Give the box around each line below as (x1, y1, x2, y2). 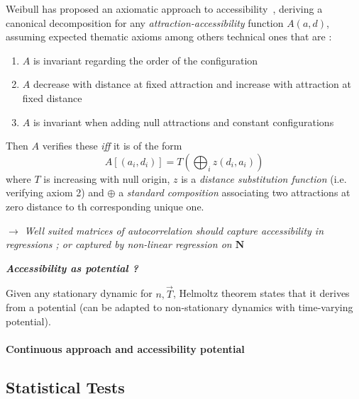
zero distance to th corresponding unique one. (6, 198, 204, 213)
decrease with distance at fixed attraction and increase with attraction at (33, 77, 351, 91)
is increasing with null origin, (43, 171, 170, 186)
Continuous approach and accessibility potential (6, 341, 245, 356)
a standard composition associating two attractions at (118, 185, 350, 200)
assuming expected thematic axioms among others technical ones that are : (6, 29, 332, 44)
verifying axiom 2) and (6, 185, 104, 200)
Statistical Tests (6, 376, 125, 398)
